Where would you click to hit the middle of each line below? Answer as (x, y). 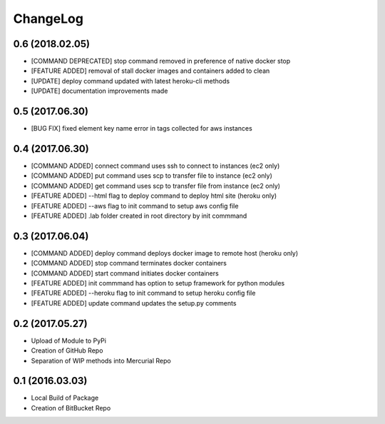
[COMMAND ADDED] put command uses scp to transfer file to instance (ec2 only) (152, 176)
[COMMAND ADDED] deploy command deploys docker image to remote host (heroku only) (165, 253)
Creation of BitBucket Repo (71, 408)
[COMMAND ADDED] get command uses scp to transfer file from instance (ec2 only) (156, 186)
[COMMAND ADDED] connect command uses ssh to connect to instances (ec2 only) (155, 166)
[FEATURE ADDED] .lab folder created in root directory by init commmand (139, 216)
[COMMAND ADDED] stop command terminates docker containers (129, 263)
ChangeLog (48, 19)
